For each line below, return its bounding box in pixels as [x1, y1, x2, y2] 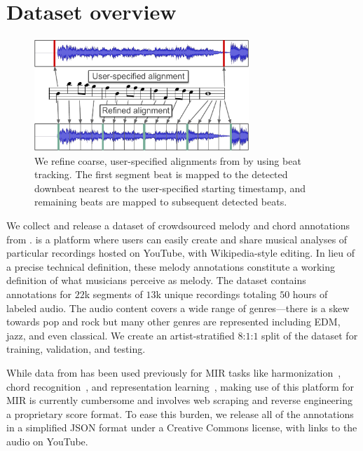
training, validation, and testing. [6, 342, 146, 356]
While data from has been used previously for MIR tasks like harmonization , [6, 365, 341, 379]
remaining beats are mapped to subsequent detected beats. [34, 194, 287, 209]
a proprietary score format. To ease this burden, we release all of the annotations [6, 406, 354, 421]
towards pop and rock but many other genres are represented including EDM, [6, 314, 341, 329]
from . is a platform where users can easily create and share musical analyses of [6, 231, 348, 246]
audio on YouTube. [6, 433, 88, 448]
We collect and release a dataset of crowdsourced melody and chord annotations [6, 218, 350, 233]
